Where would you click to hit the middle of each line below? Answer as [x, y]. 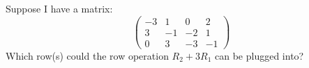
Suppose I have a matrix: [59, 8]
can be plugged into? [259, 55]
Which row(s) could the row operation [87, 55]
